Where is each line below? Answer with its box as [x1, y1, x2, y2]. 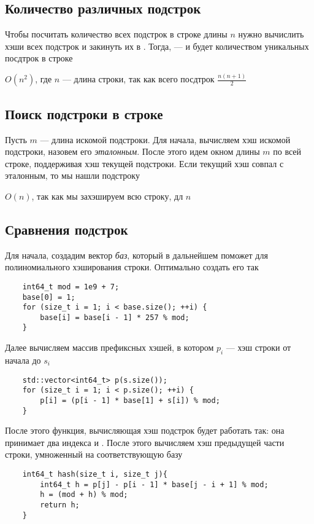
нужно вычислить [238, 28, 304, 41]
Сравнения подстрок [5, 219, 128, 238]
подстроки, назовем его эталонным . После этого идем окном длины [5, 145, 260, 158]
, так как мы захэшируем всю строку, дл [31, 189, 183, 202]
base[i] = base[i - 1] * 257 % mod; [40, 313, 190, 322]
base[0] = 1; [22, 292, 75, 302]
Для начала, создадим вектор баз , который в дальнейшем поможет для [5, 248, 268, 261]
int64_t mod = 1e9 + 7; [22, 282, 120, 291]
